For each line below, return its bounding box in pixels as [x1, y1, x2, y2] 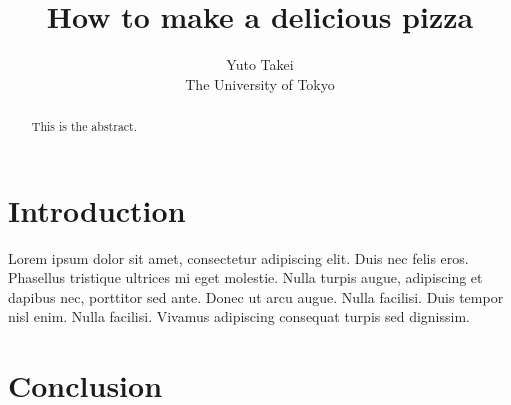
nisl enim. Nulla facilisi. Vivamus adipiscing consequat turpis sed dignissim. [8, 306, 470, 327]
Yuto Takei [226, 54, 294, 75]
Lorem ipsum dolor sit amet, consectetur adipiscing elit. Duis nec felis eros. [8, 247, 469, 268]
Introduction [8, 189, 186, 230]
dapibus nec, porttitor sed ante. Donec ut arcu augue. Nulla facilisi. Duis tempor [8, 286, 504, 307]
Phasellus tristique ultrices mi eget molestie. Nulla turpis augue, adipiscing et [8, 267, 483, 288]
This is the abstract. [31, 118, 138, 135]
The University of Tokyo [185, 73, 335, 94]
